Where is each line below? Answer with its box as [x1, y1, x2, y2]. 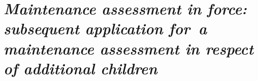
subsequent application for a [4, 18, 207, 39]
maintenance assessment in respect [4, 37, 253, 59]
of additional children [4, 57, 157, 78]
